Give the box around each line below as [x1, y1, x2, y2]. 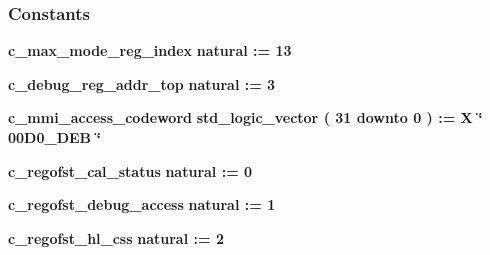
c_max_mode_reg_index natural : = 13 [8, 40, 292, 61]
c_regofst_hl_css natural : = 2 [8, 227, 224, 248]
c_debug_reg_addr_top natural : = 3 [8, 73, 276, 94]
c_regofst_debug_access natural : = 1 [8, 194, 276, 215]
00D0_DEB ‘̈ [8, 127, 101, 147]
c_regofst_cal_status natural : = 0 [8, 160, 253, 181]
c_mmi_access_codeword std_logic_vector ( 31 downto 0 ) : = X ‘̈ [8, 107, 483, 128]
